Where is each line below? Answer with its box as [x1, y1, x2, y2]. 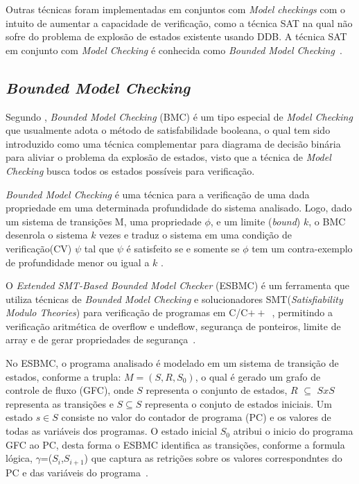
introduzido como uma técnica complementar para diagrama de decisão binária [6, 136, 341, 150]
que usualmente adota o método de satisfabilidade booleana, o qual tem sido [6, 123, 331, 137]
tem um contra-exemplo [252, 241, 353, 255]
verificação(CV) [6, 241, 72, 255]
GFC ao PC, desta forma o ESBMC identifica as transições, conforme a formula [6, 437, 345, 451]
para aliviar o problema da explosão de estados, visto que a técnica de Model [6, 150, 331, 164]
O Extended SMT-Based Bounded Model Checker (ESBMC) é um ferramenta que [6, 278, 350, 293]
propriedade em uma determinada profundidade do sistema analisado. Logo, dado [6, 200, 352, 215]
